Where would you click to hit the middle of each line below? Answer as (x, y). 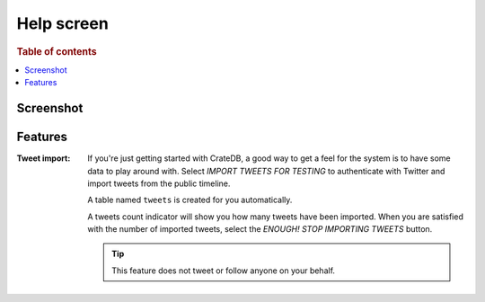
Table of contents (57, 51)
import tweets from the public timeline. (159, 183)
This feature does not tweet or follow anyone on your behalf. (224, 271)
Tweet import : (44, 158)
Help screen (63, 23)
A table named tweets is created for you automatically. (190, 200)
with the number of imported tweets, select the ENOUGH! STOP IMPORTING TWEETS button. (260, 229)
